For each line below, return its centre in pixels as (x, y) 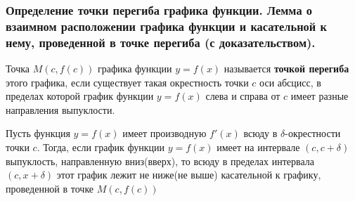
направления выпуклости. (60, 109)
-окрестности (313, 133)
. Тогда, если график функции (101, 147)
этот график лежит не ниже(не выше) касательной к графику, (189, 175)
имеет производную (164, 133)
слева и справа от (243, 96)
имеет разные (319, 96)
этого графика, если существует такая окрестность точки (127, 82)
